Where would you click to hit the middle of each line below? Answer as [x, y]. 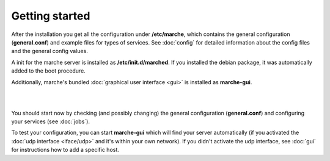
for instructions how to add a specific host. [65, 150]
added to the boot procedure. [48, 71]
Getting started [51, 16]
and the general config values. [50, 51]
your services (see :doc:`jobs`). [50, 121]
